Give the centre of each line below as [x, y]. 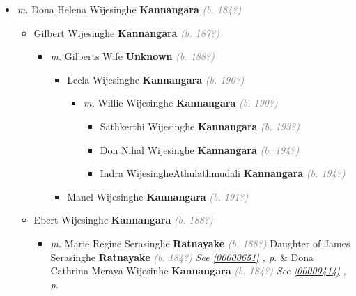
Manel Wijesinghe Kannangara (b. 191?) [158, 196]
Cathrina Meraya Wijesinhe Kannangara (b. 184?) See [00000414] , [198, 271]
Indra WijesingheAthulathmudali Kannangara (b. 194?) [223, 173]
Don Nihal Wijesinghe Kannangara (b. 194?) [200, 149]
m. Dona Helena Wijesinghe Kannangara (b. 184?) [129, 9]
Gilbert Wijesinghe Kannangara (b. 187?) [126, 32]
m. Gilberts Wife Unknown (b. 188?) [132, 56]
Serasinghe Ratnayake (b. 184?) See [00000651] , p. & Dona [182, 257]
